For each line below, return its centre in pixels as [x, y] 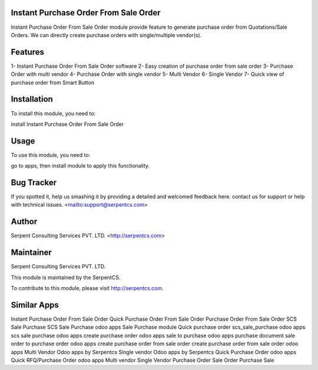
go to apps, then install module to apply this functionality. [80, 166]
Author [24, 221]
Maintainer [32, 253]
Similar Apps [35, 305]
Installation [32, 99]
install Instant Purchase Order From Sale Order [67, 124]
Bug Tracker [34, 183]
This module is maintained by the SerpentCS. [66, 277]
